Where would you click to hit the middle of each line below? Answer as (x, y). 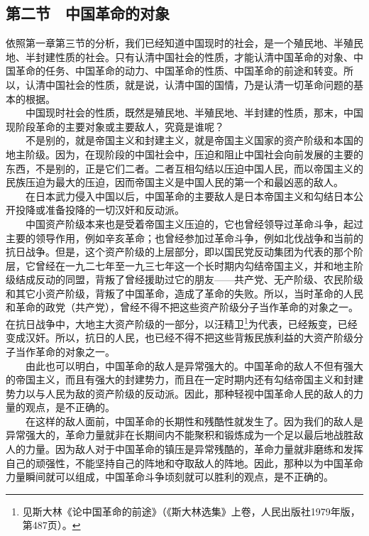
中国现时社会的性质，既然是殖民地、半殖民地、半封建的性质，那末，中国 (194, 113)
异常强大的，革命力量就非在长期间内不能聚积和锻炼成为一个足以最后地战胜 (180, 435)
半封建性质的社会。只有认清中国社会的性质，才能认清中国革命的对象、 (189, 56)
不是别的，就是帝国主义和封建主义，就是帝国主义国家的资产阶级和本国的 (194, 140)
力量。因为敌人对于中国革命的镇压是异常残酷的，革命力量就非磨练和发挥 (194, 449)
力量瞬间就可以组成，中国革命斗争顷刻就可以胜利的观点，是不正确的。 (170, 477)
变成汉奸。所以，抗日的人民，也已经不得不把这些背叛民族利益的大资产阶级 (180, 338)
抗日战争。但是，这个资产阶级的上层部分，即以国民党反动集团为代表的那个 (180, 252)
